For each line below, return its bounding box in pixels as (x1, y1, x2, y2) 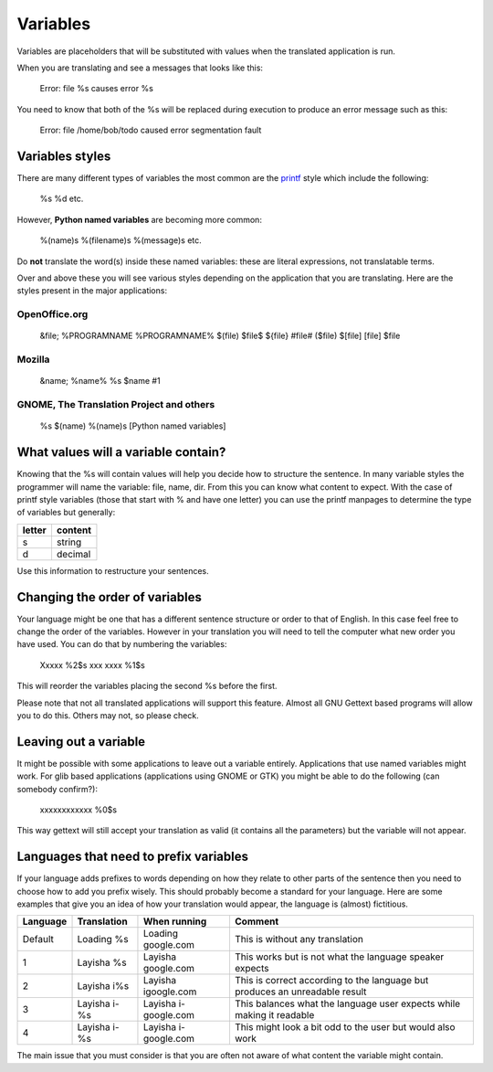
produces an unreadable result (234, 985, 367, 998)
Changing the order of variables (16, 589, 203, 605)
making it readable (234, 1009, 315, 1022)
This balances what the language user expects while (234, 997, 461, 1010)
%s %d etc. (39, 193, 84, 205)
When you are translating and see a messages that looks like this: (16, 62, 264, 73)
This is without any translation (234, 933, 364, 946)
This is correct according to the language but (234, 974, 429, 987)
